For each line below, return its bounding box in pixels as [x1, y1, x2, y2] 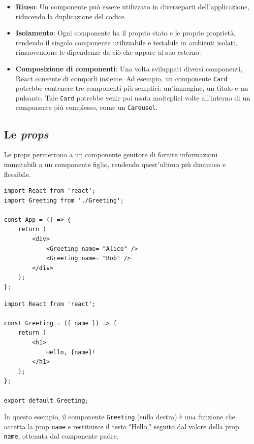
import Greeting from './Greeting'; [4, 197, 124, 204]
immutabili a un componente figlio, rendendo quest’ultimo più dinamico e [4, 159, 226, 169]
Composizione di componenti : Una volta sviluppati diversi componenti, [15, 63, 243, 73]
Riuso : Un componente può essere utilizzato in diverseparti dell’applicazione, [15, 1, 250, 11]
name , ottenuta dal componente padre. [4, 431, 119, 441]
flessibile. [4, 169, 31, 179]
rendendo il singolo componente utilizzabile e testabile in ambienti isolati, [15, 37, 237, 47]
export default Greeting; [4, 397, 89, 404]
